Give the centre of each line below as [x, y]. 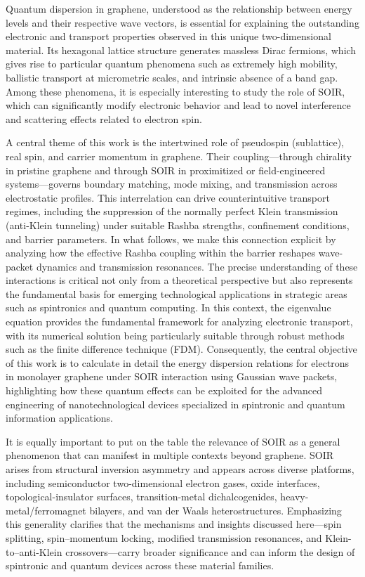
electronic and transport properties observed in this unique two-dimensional [168, 36]
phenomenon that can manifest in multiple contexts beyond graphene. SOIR [170, 455]
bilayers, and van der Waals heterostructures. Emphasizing [215, 510]
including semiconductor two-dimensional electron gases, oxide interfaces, [163, 482]
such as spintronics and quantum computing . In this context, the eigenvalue [168, 307]
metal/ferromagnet [46, 510]
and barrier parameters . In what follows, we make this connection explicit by [171, 239]
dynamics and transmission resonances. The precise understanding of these [197, 266]
